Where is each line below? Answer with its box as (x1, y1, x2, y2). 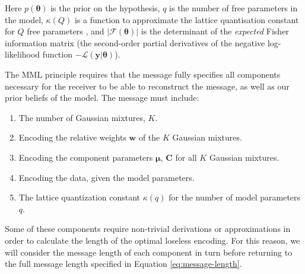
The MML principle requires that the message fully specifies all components (5, 68, 281, 80)
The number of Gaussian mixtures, (18, 111, 145, 123)
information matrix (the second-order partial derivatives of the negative (5, 36, 265, 49)
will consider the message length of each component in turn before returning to (5, 246, 293, 258)
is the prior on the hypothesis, (50, 2, 160, 14)
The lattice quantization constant (18, 191, 141, 203)
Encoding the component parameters (18, 151, 153, 163)
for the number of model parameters (169, 191, 301, 203)
